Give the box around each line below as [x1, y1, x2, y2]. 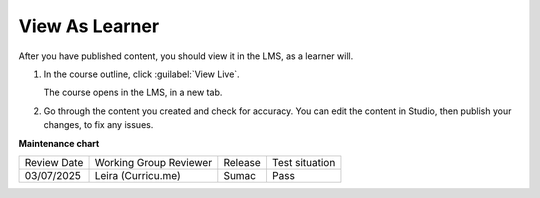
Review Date [24, 155, 84, 169]
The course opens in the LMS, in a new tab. [43, 86, 223, 99]
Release [223, 155, 262, 169]
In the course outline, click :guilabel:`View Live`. [43, 68, 240, 80]
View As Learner [18, 15, 160, 37]
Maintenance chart [18, 137, 100, 149]
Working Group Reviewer [94, 155, 213, 169]
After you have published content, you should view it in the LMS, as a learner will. [18, 50, 354, 62]
